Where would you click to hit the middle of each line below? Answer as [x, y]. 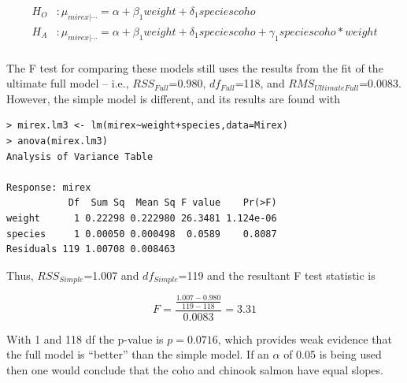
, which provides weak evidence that [305, 338]
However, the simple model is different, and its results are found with [174, 98]
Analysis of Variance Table [80, 156]
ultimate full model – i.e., [68, 83]
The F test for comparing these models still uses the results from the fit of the [195, 67]
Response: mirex [49, 187]
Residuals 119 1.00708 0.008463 [91, 249]
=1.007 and [111, 275]
